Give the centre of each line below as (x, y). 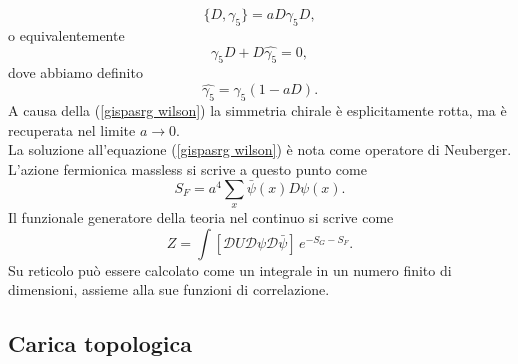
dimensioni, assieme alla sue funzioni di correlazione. (169, 289)
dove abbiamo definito (75, 72)
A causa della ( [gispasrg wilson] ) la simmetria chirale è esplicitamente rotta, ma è (257, 110)
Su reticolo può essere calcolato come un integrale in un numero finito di (230, 269)
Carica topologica (100, 343)
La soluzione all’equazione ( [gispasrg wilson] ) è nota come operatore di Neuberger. (260, 149)
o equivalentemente (66, 34)
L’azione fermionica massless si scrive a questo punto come (187, 168)
